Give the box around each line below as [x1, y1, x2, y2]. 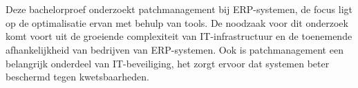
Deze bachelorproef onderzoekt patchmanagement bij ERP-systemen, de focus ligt [6, 2, 352, 16]
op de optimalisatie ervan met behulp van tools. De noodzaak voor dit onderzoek [6, 15, 348, 30]
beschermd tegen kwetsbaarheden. [6, 69, 149, 84]
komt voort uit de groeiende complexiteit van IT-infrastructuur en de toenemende [6, 29, 352, 43]
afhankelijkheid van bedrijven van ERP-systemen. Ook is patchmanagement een [6, 42, 343, 56]
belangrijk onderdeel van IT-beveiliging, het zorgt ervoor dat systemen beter [6, 56, 330, 70]
